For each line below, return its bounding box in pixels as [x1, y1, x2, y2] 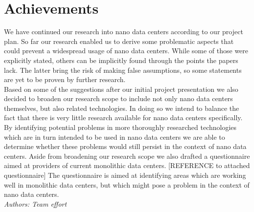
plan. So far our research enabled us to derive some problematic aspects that [4, 36, 234, 46]
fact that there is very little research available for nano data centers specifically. [4, 112, 243, 123]
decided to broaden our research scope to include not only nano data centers [4, 93, 233, 104]
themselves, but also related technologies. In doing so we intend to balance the [4, 103, 239, 113]
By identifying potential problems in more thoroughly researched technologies [4, 122, 237, 132]
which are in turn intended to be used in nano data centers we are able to [4, 131, 225, 142]
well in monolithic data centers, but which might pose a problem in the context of [4, 179, 250, 190]
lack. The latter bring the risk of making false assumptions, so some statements [4, 64, 242, 75]
